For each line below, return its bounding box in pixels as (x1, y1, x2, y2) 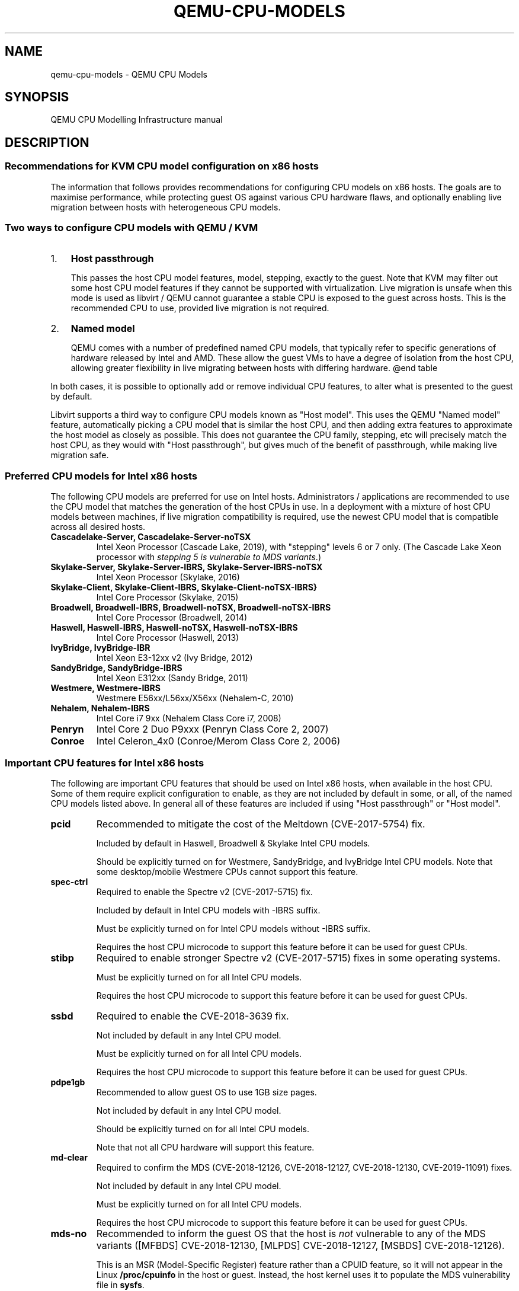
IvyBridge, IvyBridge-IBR (50, 643, 150, 653)
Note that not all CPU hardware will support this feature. (96, 1142, 315, 1152)
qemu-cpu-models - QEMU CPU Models (50, 69, 207, 79)
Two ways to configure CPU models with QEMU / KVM (5, 222, 258, 234)
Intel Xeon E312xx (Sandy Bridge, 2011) (96, 673, 248, 683)
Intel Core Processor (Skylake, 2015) (96, 592, 239, 603)
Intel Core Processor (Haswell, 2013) (96, 632, 239, 643)
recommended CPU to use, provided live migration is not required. (71, 303, 329, 314)
